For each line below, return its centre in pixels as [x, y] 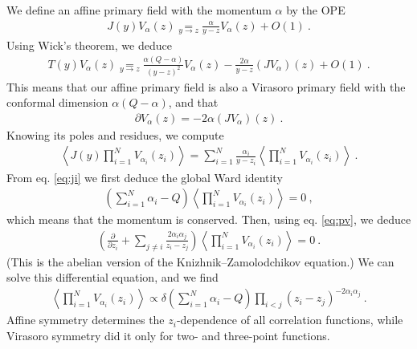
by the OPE [316, 10]
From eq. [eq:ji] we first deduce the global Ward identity [145, 177]
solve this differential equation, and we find [112, 277]
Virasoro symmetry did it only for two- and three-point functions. [168, 336]
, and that [193, 102]
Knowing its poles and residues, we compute [115, 134]
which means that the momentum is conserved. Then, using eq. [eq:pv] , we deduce [209, 219]
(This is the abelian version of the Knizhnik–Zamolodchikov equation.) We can [200, 261]
